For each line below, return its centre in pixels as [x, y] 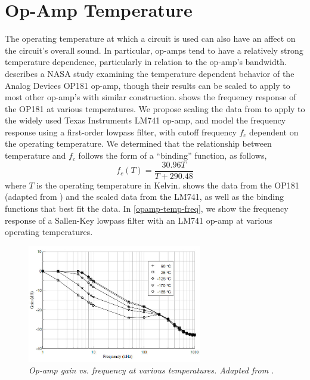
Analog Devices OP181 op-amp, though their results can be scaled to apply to [148, 85]
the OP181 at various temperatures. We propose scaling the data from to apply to [155, 108]
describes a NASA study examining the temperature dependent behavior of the [150, 73]
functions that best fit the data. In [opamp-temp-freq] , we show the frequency [147, 208]
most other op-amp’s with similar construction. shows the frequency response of [151, 97]
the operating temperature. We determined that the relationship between [138, 143]
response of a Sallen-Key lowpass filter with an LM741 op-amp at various [139, 220]
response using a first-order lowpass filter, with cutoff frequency [121, 132]
